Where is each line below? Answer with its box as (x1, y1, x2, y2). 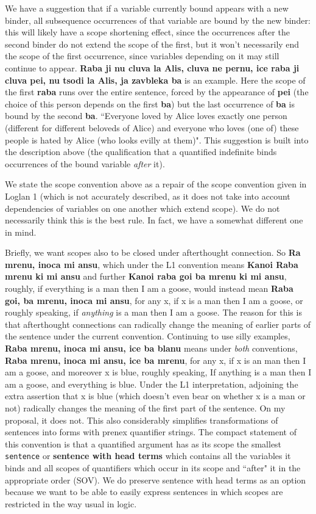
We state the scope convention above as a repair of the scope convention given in (5, 178, 307, 190)
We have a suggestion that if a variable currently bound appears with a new (5, 2, 289, 14)
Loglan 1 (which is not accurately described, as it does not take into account (5, 189, 290, 202)
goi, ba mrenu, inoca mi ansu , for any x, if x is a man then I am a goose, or (5, 294, 303, 306)
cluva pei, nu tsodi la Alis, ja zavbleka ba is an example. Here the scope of (5, 73, 306, 86)
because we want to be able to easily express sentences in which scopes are (5, 485, 283, 498)
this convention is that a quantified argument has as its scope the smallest (5, 437, 282, 450)
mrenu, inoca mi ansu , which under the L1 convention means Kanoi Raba (5, 258, 298, 270)
